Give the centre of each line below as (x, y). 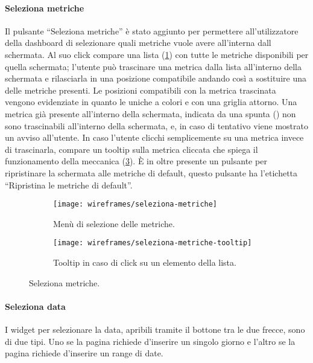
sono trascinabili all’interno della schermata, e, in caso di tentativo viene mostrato (156, 125)
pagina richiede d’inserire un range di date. (84, 353)
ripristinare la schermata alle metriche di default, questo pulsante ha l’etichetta (151, 172)
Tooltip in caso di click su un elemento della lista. (145, 262)
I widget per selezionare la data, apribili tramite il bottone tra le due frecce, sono (155, 329)
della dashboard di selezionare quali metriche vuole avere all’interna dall (138, 43)
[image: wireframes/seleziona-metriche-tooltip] (153, 243)
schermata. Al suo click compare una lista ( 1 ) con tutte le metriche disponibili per (157, 54)
